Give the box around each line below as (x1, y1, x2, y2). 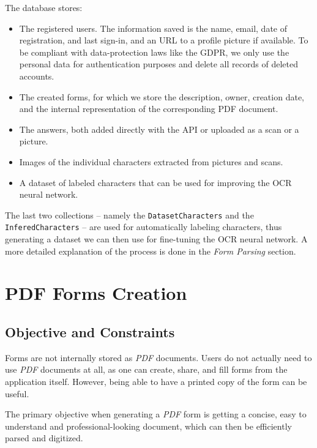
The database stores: (5, 1, 83, 13)
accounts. (19, 69, 54, 82)
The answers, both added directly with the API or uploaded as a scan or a (19, 122, 299, 135)
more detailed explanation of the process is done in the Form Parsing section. (5, 244, 296, 257)
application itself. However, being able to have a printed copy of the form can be (5, 375, 307, 387)
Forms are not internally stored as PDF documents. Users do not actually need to (5, 351, 312, 364)
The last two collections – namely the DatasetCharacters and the (5, 208, 254, 221)
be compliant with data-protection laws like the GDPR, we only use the (19, 45, 289, 58)
